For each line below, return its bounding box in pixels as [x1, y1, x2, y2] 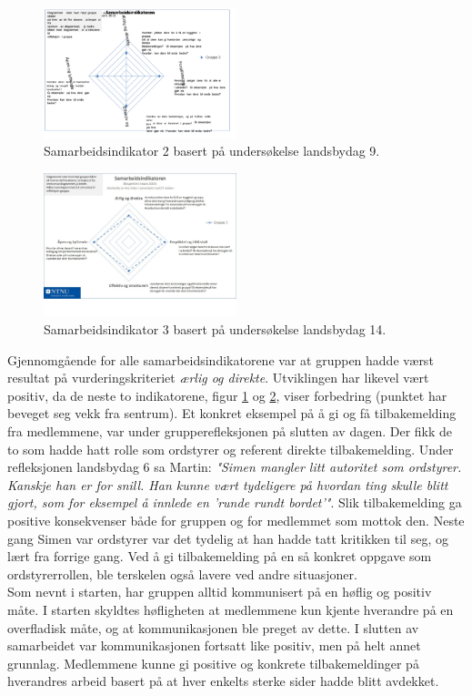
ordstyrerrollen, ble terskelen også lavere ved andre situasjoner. [7, 564, 357, 583]
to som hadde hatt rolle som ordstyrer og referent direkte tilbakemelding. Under [7, 439, 454, 458]
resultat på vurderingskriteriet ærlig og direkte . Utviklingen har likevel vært [7, 368, 429, 387]
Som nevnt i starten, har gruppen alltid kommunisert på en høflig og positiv [7, 582, 432, 601]
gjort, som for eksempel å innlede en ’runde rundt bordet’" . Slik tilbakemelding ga [7, 493, 462, 512]
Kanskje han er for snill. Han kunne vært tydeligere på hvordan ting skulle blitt [7, 475, 448, 494]
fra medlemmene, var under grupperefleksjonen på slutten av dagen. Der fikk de [7, 421, 453, 440]
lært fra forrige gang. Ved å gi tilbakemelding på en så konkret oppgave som [7, 547, 432, 566]
